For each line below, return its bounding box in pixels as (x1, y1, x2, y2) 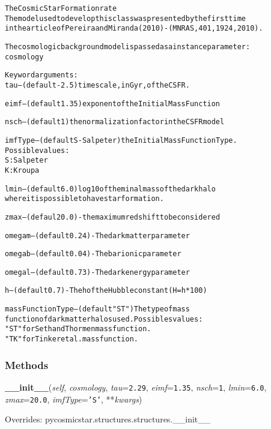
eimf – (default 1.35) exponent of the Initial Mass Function (5, 99, 221, 108)
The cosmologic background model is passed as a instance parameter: (5, 42, 251, 51)
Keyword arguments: (5, 71, 78, 80)
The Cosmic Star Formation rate (5, 4, 117, 13)
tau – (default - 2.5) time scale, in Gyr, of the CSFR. (5, 80, 190, 89)
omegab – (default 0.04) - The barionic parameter (5, 250, 181, 259)
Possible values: (5, 146, 70, 155)
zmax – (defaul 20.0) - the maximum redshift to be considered (5, 212, 221, 221)
